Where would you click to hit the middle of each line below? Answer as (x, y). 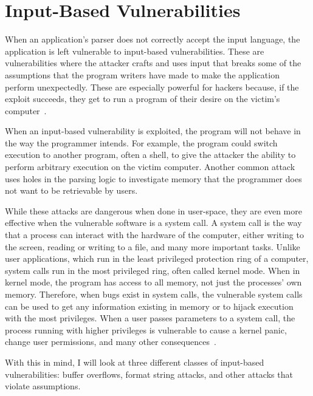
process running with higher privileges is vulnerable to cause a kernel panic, (146, 329)
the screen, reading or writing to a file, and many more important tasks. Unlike (153, 246)
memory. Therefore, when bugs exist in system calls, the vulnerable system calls (154, 294)
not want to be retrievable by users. (71, 190)
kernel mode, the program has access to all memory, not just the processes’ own (153, 282)
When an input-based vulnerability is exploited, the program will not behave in (153, 131)
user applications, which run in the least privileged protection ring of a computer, (157, 258)
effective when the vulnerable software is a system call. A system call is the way (153, 223)
